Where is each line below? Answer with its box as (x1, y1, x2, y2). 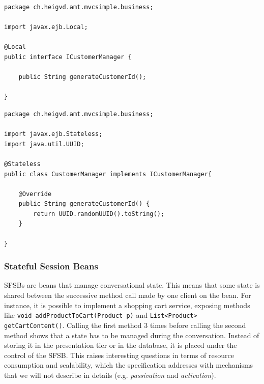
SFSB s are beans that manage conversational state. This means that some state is (4, 280, 260, 290)
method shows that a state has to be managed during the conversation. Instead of (4, 330, 259, 340)
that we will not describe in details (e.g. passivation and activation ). (4, 369, 216, 380)
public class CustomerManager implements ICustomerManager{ (4, 170, 212, 178)
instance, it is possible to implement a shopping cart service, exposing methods (4, 299, 250, 310)
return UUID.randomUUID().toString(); (33, 210, 164, 217)
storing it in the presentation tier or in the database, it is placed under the (4, 340, 237, 350)
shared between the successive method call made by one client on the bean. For (4, 290, 251, 300)
